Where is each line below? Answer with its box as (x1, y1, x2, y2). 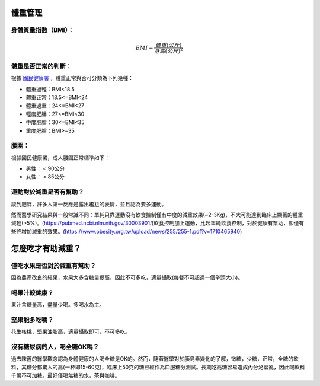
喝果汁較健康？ (11, 288, 54, 296)
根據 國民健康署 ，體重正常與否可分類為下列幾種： (11, 75, 133, 82)
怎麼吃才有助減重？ (11, 243, 81, 253)
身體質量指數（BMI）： (11, 26, 74, 34)
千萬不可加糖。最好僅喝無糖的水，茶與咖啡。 (11, 372, 120, 379)
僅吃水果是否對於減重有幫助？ (11, 261, 97, 270)
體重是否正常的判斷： (11, 62, 72, 71)
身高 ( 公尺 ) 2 (154, 47, 183, 55)
